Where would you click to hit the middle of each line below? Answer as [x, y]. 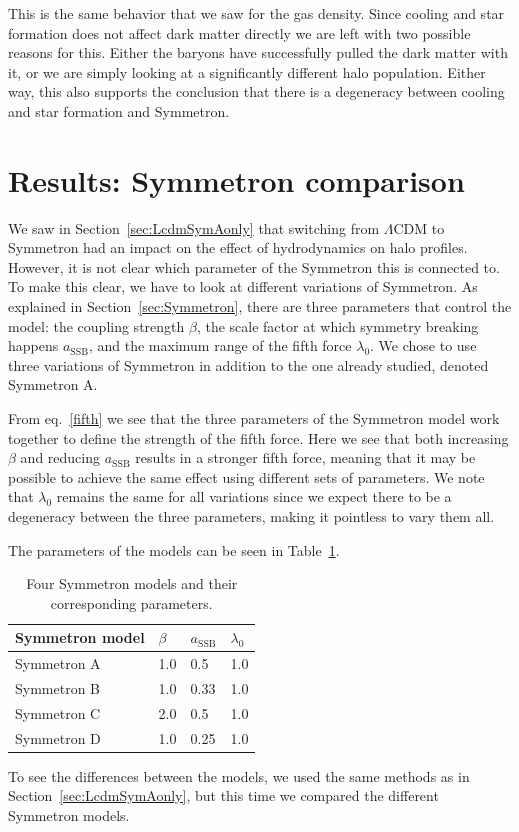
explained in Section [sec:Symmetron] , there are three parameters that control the [260, 306]
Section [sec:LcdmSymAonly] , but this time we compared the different [223, 795]
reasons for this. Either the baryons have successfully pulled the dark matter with [258, 52]
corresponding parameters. [131, 602]
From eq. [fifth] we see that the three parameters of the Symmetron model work [254, 418]
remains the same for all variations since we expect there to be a [254, 496]
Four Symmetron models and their [132, 583]
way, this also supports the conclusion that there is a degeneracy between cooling [256, 91]
